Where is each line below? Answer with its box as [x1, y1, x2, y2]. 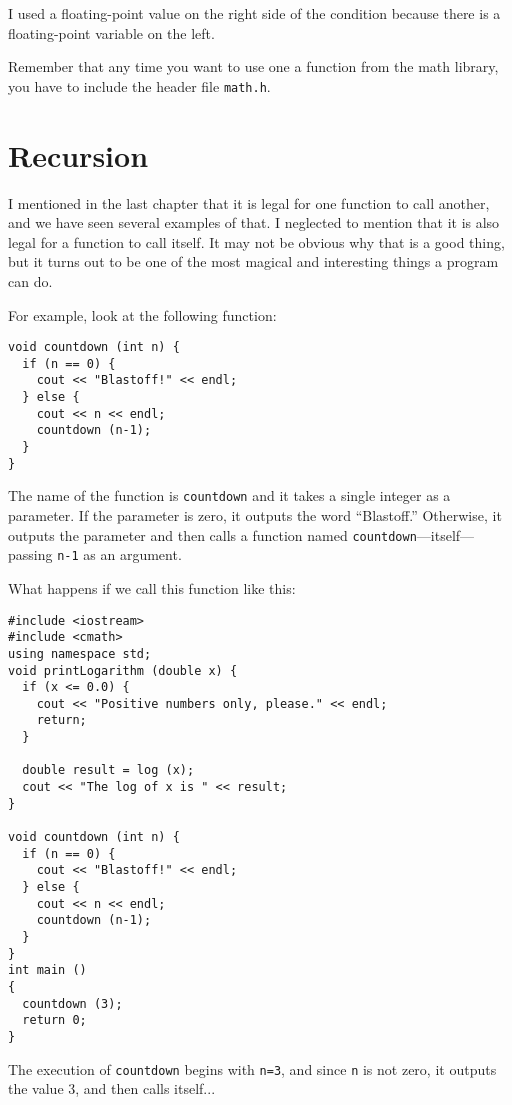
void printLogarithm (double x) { [8, 663, 238, 678]
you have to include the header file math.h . [8, 75, 271, 96]
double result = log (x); [22, 763, 195, 778]
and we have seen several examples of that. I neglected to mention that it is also [8, 212, 500, 233]
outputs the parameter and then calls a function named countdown [8, 524, 417, 545]
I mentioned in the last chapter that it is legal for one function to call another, [8, 192, 490, 213]
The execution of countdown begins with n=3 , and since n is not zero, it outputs [8, 1058, 497, 1079]
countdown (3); [22, 996, 123, 1011]
